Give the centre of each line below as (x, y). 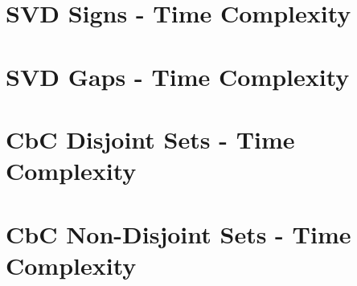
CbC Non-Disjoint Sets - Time (178, 233)
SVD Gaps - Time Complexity (178, 76)
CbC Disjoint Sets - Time (150, 139)
